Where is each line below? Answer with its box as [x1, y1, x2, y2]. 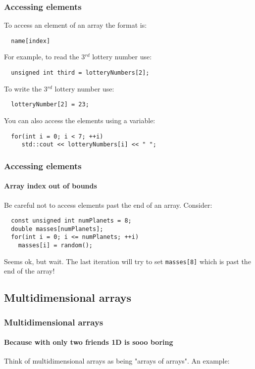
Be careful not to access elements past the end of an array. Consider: [4, 199, 212, 210]
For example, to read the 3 [4, 51, 85, 62]
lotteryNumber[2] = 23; [11, 101, 89, 108]
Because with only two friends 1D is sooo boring [4, 337, 173, 347]
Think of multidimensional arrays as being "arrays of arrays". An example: [4, 356, 230, 366]
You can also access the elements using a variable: [4, 115, 155, 125]
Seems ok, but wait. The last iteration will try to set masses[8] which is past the [4, 256, 251, 266]
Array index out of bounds [4, 181, 97, 191]
